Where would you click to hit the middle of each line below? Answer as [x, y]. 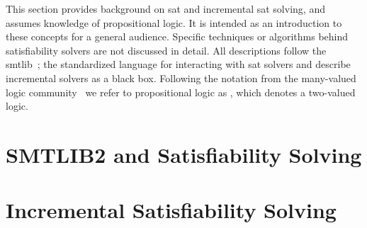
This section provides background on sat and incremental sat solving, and [165, 8]
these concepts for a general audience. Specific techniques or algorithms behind [177, 36]
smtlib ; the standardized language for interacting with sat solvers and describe [178, 64]
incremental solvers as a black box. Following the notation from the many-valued [181, 78]
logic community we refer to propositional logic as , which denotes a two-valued [181, 92]
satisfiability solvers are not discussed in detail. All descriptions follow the [166, 50]
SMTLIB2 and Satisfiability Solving [184, 154]
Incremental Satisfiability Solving [171, 210]
